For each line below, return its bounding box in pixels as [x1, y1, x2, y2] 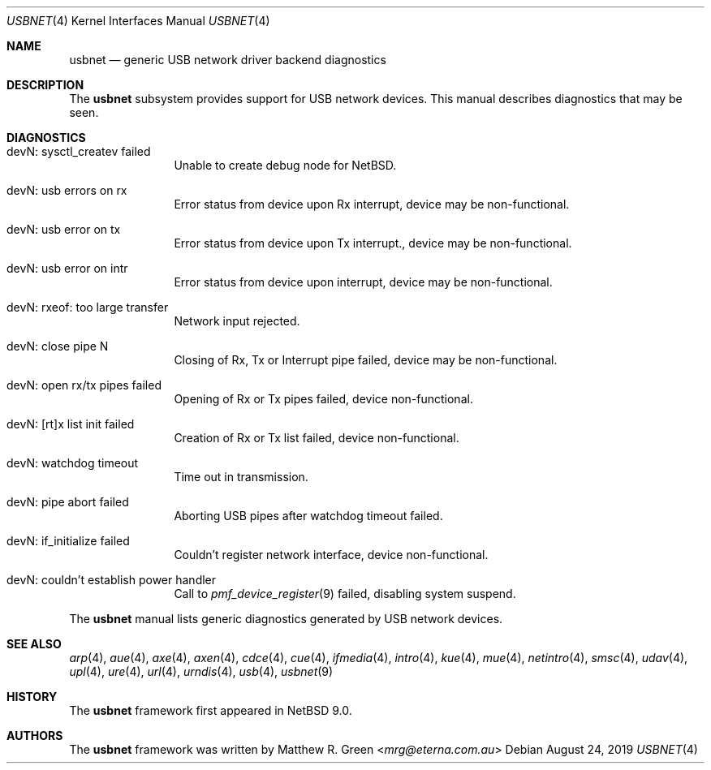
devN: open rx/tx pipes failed [6, 378, 162, 392]
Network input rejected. [174, 314, 300, 328]
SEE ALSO [6, 637, 62, 651]
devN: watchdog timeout [6, 456, 139, 470]
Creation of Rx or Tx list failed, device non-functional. [174, 431, 459, 445]
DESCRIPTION [6, 78, 84, 92]
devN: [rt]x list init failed [6, 417, 135, 431]
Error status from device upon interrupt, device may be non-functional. [174, 275, 553, 289]
